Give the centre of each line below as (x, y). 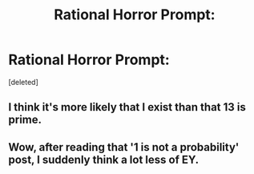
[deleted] (23, 82)
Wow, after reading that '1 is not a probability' (124, 147)
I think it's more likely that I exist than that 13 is (127, 107)
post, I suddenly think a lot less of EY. (103, 159)
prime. (25, 120)
